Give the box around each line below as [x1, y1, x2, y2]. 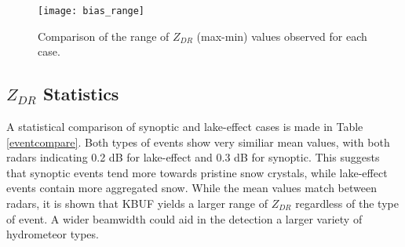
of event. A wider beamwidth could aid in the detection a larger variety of [6, 210, 363, 227]
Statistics [42, 82, 119, 106]
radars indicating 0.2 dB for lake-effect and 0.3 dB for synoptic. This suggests [6, 149, 380, 165]
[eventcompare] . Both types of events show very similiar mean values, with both [6, 133, 390, 150]
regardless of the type [295, 195, 399, 212]
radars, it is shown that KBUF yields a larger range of [6, 195, 268, 212]
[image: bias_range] [38, 5, 145, 16]
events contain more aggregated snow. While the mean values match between [6, 180, 377, 196]
